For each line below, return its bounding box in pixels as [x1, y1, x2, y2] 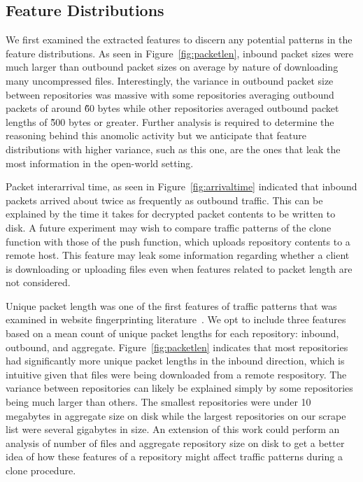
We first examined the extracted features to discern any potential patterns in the [6, 32, 353, 47]
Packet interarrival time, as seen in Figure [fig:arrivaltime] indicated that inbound [6, 179, 357, 194]
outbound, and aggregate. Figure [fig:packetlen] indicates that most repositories [6, 339, 348, 354]
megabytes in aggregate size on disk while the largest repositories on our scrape [6, 408, 346, 423]
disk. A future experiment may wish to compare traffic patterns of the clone [6, 220, 332, 234]
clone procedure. [6, 463, 76, 478]
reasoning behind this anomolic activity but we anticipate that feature [6, 128, 306, 143]
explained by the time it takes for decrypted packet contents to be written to [6, 206, 336, 221]
